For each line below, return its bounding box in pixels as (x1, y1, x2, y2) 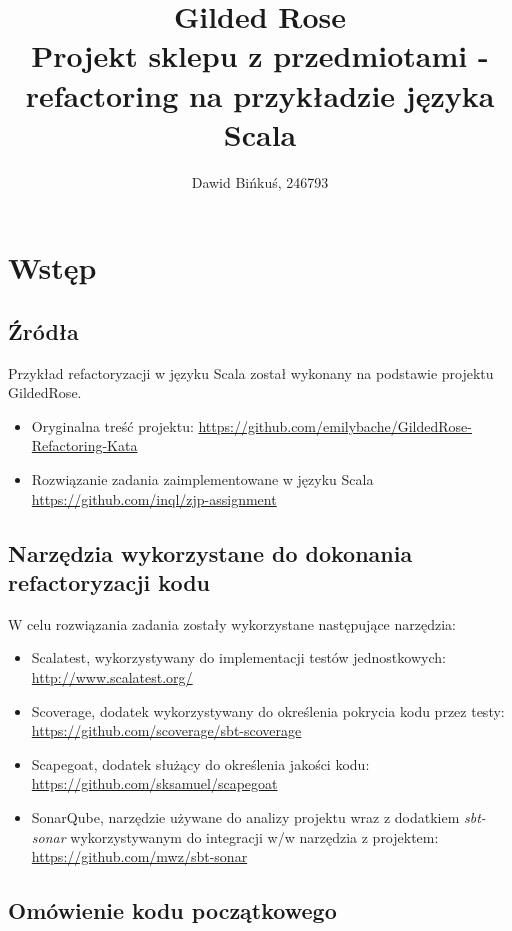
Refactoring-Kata (31, 435, 138, 456)
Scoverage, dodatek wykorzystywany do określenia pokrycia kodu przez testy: (31, 700, 505, 721)
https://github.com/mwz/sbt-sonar (31, 846, 248, 867)
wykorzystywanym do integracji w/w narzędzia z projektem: (70, 826, 439, 847)
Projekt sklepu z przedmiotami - (31, 35, 489, 76)
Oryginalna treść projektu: (31, 415, 194, 436)
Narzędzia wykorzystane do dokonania (8, 537, 413, 568)
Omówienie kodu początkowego (8, 895, 337, 926)
